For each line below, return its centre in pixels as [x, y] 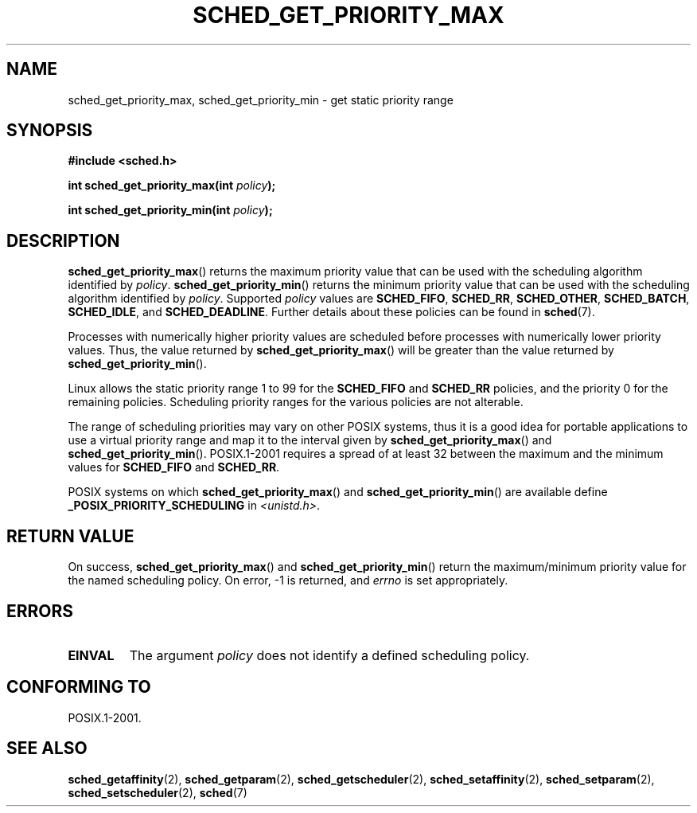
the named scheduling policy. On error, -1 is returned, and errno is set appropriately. [288, 580]
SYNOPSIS [50, 131]
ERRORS [40, 611]
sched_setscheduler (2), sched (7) [158, 792]
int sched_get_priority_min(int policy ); [170, 210]
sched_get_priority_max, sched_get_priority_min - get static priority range [261, 100]
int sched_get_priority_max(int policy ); [172, 186]
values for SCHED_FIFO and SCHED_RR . [174, 467]
